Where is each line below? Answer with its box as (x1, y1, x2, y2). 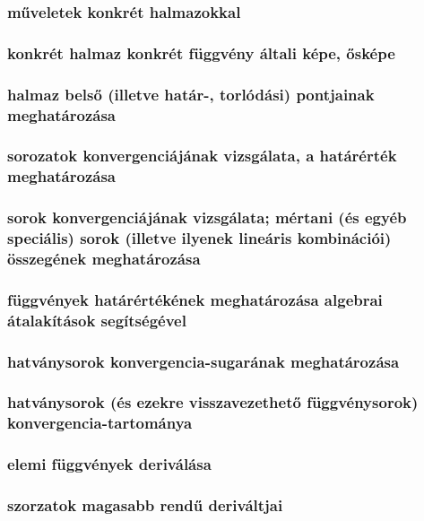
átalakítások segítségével (7, 308, 186, 331)
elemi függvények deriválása (7, 453, 212, 475)
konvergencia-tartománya (7, 412, 193, 434)
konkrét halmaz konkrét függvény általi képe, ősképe (7, 41, 395, 64)
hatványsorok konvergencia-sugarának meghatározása (7, 350, 400, 372)
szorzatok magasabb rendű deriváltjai (7, 494, 283, 517)
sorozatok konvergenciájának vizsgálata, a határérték (7, 144, 397, 167)
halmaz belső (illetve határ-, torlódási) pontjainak (7, 82, 375, 105)
